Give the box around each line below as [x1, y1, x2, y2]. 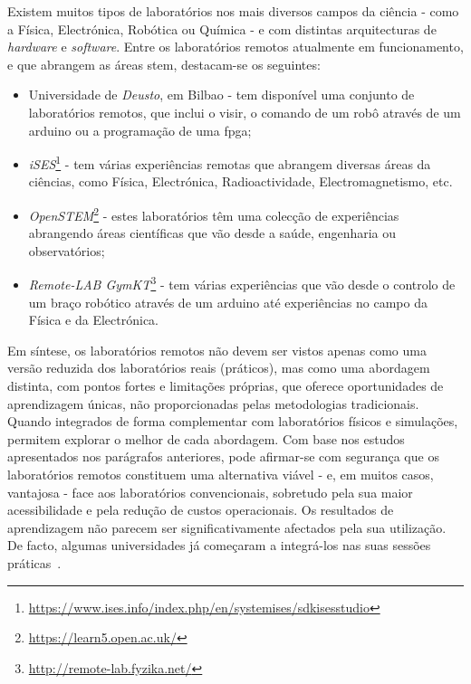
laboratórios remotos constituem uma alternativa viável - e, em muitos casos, [7, 465, 434, 484]
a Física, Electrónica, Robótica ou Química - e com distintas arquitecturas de [7, 19, 437, 38]
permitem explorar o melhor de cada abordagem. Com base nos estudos [7, 429, 405, 448]
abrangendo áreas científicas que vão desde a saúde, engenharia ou [28, 223, 397, 242]
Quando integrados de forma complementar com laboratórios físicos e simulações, [7, 412, 458, 431]
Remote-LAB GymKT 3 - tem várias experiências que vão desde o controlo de [28, 272, 456, 294]
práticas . [7, 554, 62, 572]
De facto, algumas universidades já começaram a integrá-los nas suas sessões [7, 536, 431, 555]
